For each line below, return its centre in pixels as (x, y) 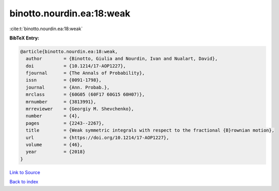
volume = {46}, (54, 145)
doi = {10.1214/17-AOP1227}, (76, 66)
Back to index (24, 182)
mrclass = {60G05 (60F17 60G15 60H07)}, (85, 94)
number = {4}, (53, 116)
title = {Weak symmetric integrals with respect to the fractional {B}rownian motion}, (150, 130)
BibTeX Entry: (24, 38)
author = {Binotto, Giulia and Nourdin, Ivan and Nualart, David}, (122, 59)
